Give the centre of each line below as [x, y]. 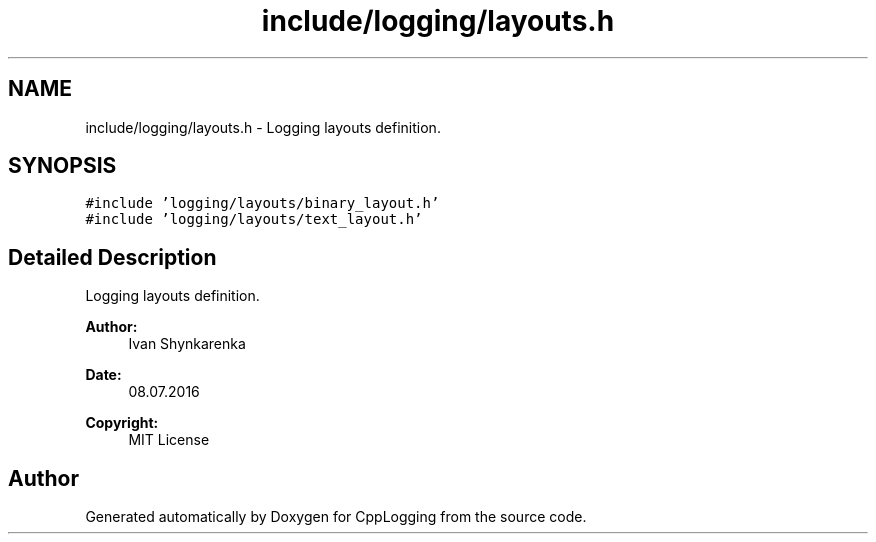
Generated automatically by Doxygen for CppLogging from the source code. [336, 517]
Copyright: [122, 423]
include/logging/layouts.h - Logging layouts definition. [263, 127]
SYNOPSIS [62, 166]
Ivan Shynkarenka [187, 344]
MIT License [169, 440]
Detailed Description [112, 257]
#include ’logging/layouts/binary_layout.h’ [262, 203]
